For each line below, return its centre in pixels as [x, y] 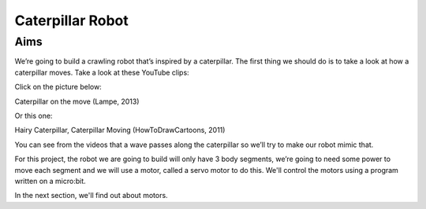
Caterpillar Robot [72, 20]
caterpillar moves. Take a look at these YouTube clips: [102, 72]
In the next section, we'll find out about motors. [92, 196]
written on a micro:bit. [50, 181]
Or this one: [34, 115]
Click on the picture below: [58, 87]
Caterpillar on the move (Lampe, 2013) [77, 101]
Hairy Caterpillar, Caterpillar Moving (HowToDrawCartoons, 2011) [120, 130]
